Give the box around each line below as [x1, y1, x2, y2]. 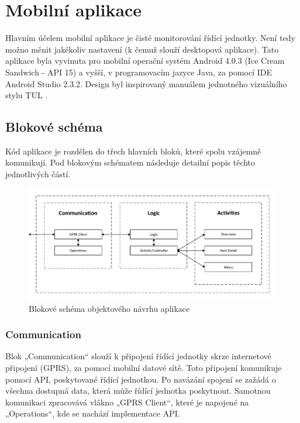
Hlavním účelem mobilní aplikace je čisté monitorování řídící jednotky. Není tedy [5, 32, 296, 44]
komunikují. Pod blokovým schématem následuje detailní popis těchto [5, 156, 256, 168]
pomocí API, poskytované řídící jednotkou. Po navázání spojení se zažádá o [5, 373, 276, 385]
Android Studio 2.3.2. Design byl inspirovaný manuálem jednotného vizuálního [5, 77, 287, 90]
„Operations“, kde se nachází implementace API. [5, 407, 180, 419]
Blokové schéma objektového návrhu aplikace [29, 302, 190, 314]
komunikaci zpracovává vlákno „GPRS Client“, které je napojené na [5, 396, 249, 408]
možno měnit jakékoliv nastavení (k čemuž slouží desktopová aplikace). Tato [5, 43, 279, 55]
